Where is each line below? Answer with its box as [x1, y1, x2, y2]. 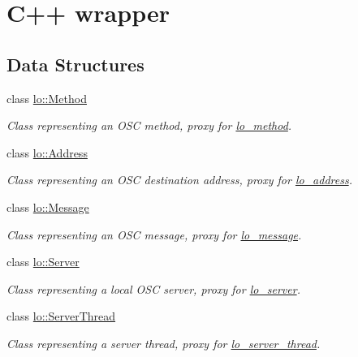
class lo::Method [6, 89, 87, 106]
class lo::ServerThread [6, 308, 116, 325]
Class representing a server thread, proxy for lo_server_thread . [6, 334, 321, 351]
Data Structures [6, 51, 144, 76]
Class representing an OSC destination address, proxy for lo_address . [6, 171, 352, 188]
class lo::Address [6, 144, 88, 161]
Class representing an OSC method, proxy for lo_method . [6, 117, 292, 134]
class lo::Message [6, 198, 89, 215]
